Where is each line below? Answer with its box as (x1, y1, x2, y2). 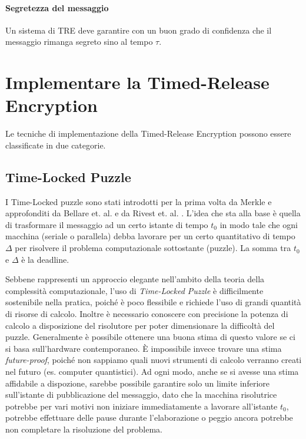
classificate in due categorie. (5, 138, 106, 151)
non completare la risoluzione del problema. (5, 423, 162, 435)
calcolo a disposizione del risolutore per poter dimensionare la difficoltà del (5, 319, 275, 331)
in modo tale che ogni (219, 218, 298, 230)
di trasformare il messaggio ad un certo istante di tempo (5, 218, 208, 230)
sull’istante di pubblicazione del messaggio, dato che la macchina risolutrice (5, 388, 277, 401)
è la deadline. (21, 253, 69, 265)
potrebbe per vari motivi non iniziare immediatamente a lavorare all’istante (5, 400, 278, 412)
